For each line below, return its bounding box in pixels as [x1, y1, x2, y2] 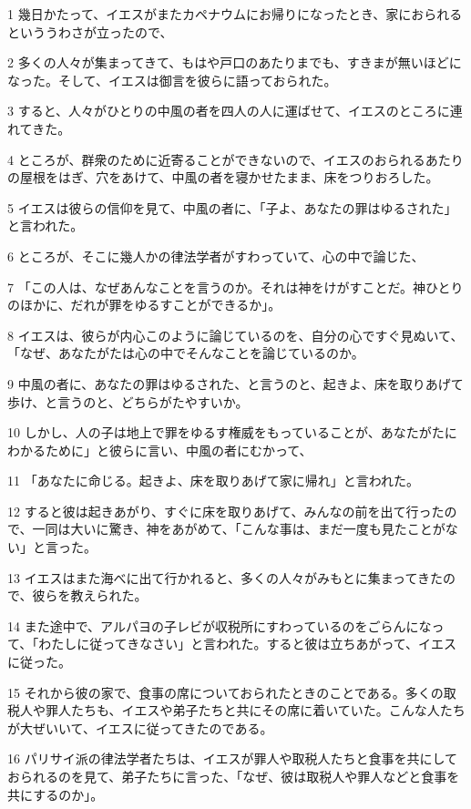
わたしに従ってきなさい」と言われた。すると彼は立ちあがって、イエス [38, 634, 456, 653]
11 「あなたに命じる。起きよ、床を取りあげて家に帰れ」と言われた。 [7, 471, 419, 490]
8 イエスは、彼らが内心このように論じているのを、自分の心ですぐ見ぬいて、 [7, 325, 464, 344]
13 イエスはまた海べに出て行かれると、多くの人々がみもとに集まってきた [7, 568, 443, 587]
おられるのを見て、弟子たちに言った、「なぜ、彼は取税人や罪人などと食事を [7, 767, 460, 785]
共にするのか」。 [7, 784, 104, 804]
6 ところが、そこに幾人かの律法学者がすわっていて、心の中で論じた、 [7, 246, 425, 265]
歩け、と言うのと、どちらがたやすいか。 [7, 392, 249, 411]
